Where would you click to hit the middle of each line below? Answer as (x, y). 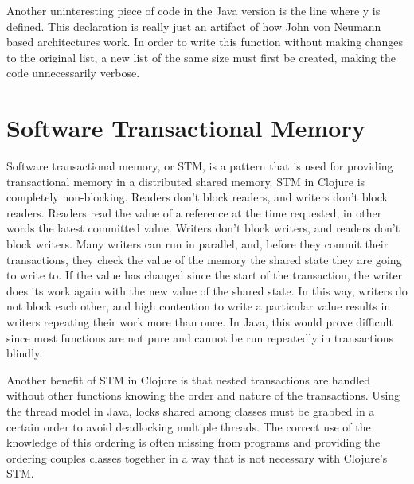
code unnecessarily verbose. (73, 73)
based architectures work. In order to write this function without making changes (205, 42)
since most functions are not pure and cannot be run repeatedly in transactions (200, 337)
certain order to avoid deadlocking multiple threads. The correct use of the (189, 426)
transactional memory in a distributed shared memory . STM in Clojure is (186, 181)
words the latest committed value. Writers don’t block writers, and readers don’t (203, 228)
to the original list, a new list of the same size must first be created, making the (201, 57)
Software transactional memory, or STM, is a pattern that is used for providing (200, 166)
